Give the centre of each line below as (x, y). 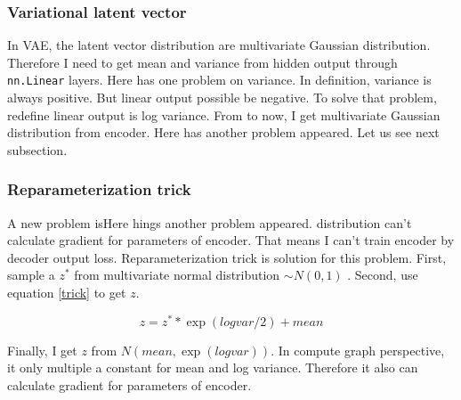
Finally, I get (42, 350)
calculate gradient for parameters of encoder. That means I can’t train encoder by (231, 240)
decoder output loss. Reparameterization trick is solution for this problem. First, (227, 257)
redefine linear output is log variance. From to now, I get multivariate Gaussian (224, 114)
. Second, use (383, 275)
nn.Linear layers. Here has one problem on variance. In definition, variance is (219, 80)
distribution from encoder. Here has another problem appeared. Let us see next (223, 132)
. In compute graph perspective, (358, 350)
